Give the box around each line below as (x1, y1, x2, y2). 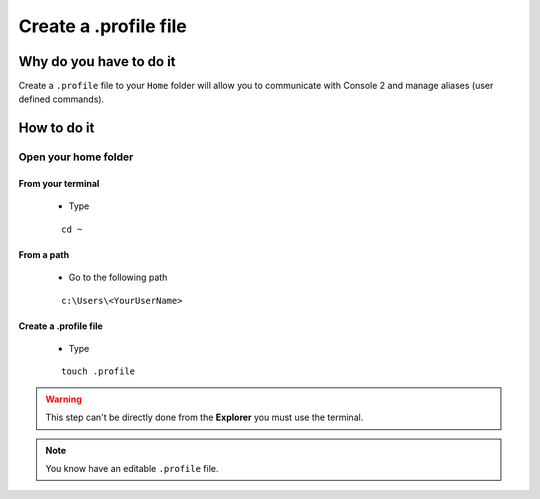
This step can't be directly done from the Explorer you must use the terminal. (45, 411, 364, 424)
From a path (18, 248, 70, 260)
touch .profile (61, 366, 136, 377)
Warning (45, 393, 82, 405)
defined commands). (18, 93, 105, 105)
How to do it (18, 120, 95, 137)
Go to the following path (68, 271, 168, 284)
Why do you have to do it (18, 53, 176, 70)
